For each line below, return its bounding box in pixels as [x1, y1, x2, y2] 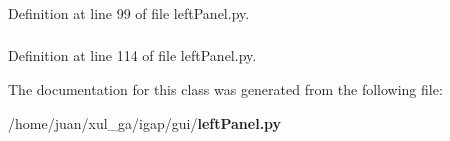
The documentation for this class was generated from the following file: [8, 79, 443, 100]
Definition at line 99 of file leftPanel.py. [8, 2, 250, 23]
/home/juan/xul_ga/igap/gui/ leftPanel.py [8, 112, 282, 133]
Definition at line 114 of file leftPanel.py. [8, 45, 257, 66]
